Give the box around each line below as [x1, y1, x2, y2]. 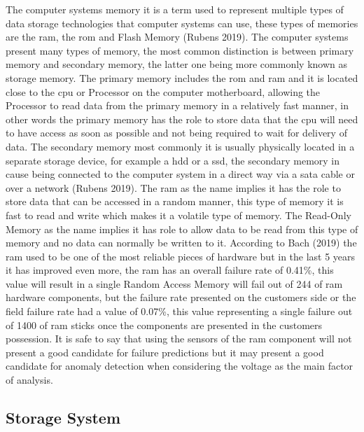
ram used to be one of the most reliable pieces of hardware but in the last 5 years [6, 249, 356, 263]
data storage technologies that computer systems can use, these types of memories [6, 15, 358, 30]
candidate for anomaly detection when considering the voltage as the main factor [6, 358, 353, 373]
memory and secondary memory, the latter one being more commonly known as [6, 57, 347, 71]
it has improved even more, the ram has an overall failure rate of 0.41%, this [6, 263, 334, 277]
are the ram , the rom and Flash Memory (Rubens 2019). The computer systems [6, 29, 349, 44]
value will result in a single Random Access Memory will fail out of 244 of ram [6, 276, 343, 291]
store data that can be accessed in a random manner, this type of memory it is [6, 194, 344, 209]
